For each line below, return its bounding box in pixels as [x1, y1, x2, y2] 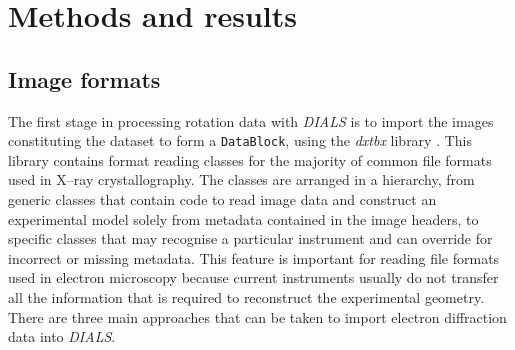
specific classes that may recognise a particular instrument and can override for [8, 228, 493, 249]
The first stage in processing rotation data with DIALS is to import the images [8, 110, 494, 131]
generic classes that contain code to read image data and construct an [8, 189, 437, 210]
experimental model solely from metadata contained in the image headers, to [8, 208, 479, 229]
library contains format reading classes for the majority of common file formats [8, 149, 492, 170]
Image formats [8, 63, 161, 94]
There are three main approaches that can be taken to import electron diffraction [8, 306, 507, 327]
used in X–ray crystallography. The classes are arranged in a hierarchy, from [8, 169, 475, 190]
